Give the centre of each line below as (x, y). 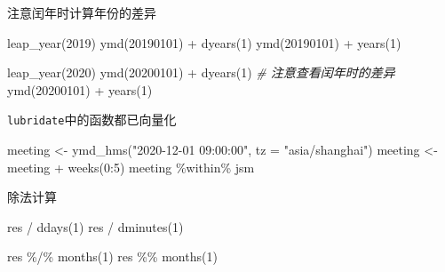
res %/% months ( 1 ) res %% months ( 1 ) (112, 256)
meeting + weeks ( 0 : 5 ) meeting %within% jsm (131, 167)
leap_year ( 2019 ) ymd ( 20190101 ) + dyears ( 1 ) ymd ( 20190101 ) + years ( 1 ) (204, 42)
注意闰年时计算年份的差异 (82, 12)
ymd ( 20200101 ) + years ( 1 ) (80, 89)
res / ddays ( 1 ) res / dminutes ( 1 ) (95, 226)
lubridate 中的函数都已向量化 (92, 120)
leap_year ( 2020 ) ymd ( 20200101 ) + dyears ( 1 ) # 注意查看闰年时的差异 (201, 72)
